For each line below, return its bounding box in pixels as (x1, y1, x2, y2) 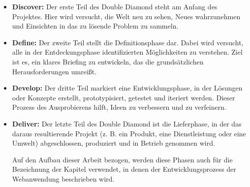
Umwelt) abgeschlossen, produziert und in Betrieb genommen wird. (12, 138, 215, 148)
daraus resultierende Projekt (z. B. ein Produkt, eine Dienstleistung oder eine (12, 128, 246, 138)
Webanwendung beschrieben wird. (12, 173, 115, 184)
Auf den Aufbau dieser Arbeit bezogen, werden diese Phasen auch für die (12, 154, 233, 164)
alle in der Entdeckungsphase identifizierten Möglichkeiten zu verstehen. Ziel (12, 47, 243, 57)
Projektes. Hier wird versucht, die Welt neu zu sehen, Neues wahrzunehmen (12, 11, 241, 21)
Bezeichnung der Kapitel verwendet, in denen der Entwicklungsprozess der (12, 164, 236, 174)
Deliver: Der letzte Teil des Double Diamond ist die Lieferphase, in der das (12, 118, 242, 128)
